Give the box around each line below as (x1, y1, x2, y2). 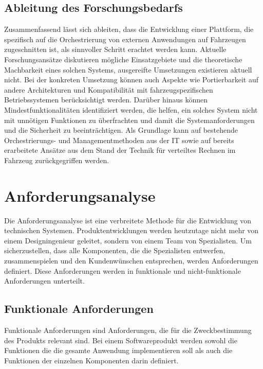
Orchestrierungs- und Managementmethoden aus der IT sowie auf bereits (4, 134, 234, 145)
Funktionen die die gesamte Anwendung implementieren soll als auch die (4, 345, 233, 356)
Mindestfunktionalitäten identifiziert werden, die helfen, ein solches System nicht (4, 104, 258, 115)
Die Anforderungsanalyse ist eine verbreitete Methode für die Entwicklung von (4, 215, 252, 225)
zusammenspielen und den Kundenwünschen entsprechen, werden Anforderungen (4, 255, 258, 266)
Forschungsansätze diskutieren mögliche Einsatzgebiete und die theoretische (4, 54, 242, 64)
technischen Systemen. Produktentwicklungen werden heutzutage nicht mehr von (4, 225, 259, 236)
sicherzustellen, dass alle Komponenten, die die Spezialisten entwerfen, (4, 245, 226, 256)
